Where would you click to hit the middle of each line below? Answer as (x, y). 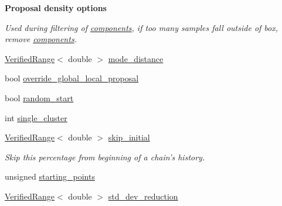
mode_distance (136, 58)
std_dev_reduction (143, 196)
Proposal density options (56, 8)
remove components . (41, 39)
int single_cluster (36, 117)
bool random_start (39, 97)
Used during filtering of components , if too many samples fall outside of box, (142, 27)
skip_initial (129, 137)
